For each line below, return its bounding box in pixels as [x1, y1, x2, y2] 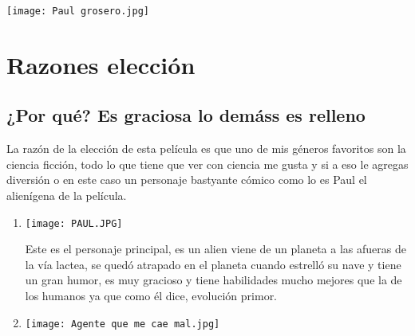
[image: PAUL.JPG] [25, 217, 123, 229]
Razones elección [6, 48, 196, 80]
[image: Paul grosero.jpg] [6, 6, 149, 17]
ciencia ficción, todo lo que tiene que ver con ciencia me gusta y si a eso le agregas [6, 155, 409, 172]
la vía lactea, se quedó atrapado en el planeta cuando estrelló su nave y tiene [25, 256, 401, 272]
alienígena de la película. [6, 187, 127, 204]
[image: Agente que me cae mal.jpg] [25, 318, 220, 330]
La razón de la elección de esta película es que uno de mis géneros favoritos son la [6, 140, 406, 157]
